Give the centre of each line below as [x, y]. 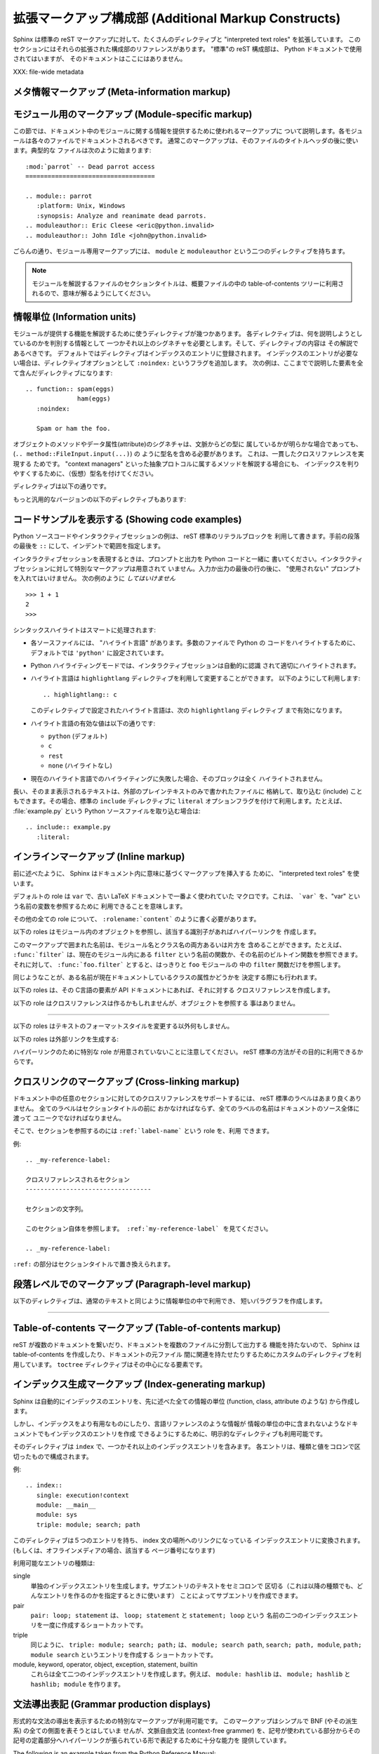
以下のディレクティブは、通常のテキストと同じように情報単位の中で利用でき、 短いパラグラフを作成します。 [169, 1301]
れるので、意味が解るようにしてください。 [93, 293]
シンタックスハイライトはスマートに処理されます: [84, 630]
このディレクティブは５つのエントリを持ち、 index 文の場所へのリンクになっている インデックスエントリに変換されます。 [188, 1541]
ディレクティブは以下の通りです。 [61, 486]
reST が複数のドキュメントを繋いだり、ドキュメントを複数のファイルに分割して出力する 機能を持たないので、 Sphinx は [187, 1344]
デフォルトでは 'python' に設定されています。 [99, 652]
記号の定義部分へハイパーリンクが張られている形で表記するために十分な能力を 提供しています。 [152, 1741]
